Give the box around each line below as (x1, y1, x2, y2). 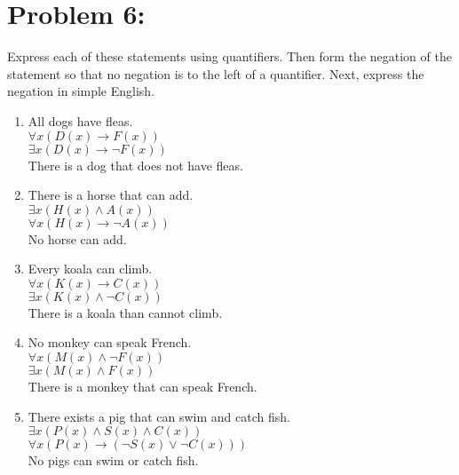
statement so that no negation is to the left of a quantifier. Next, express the (7, 64, 424, 83)
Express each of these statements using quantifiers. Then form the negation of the (7, 47, 452, 66)
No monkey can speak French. (28, 333, 192, 352)
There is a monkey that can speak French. (28, 377, 257, 396)
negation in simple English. (7, 82, 155, 100)
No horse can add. (28, 229, 127, 248)
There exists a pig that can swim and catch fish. (28, 407, 290, 425)
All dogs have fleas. (28, 111, 133, 130)
